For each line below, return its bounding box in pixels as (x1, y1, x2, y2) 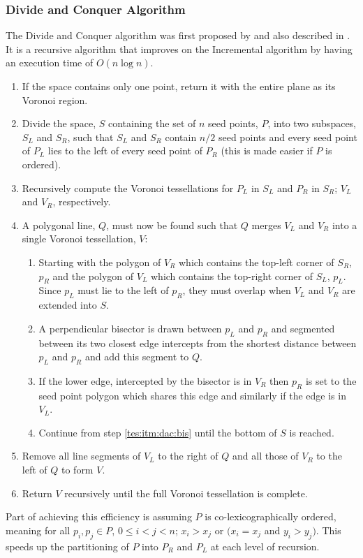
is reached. (289, 425, 334, 439)
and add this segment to (84, 349, 189, 364)
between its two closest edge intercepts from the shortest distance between (38, 335, 357, 350)
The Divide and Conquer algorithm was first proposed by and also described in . (6, 28, 350, 43)
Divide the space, (22, 116, 96, 131)
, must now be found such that (106, 217, 238, 232)
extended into (38, 298, 97, 312)
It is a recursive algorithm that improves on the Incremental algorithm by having (6, 41, 353, 56)
